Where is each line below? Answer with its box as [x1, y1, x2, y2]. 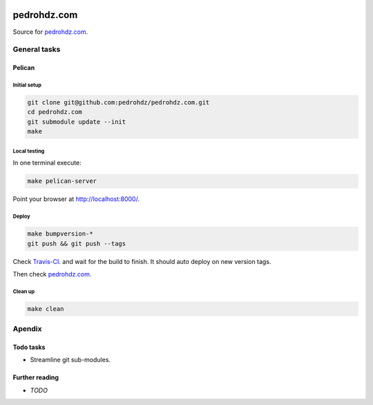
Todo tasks [12, 343, 46, 352]
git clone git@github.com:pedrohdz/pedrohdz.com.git [27, 99, 210, 106]
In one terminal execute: [12, 159, 82, 167]
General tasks [12, 45, 61, 55]
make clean [27, 305, 64, 312]
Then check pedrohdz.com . [12, 270, 92, 278]
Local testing [12, 147, 45, 155]
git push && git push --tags [27, 239, 126, 247]
